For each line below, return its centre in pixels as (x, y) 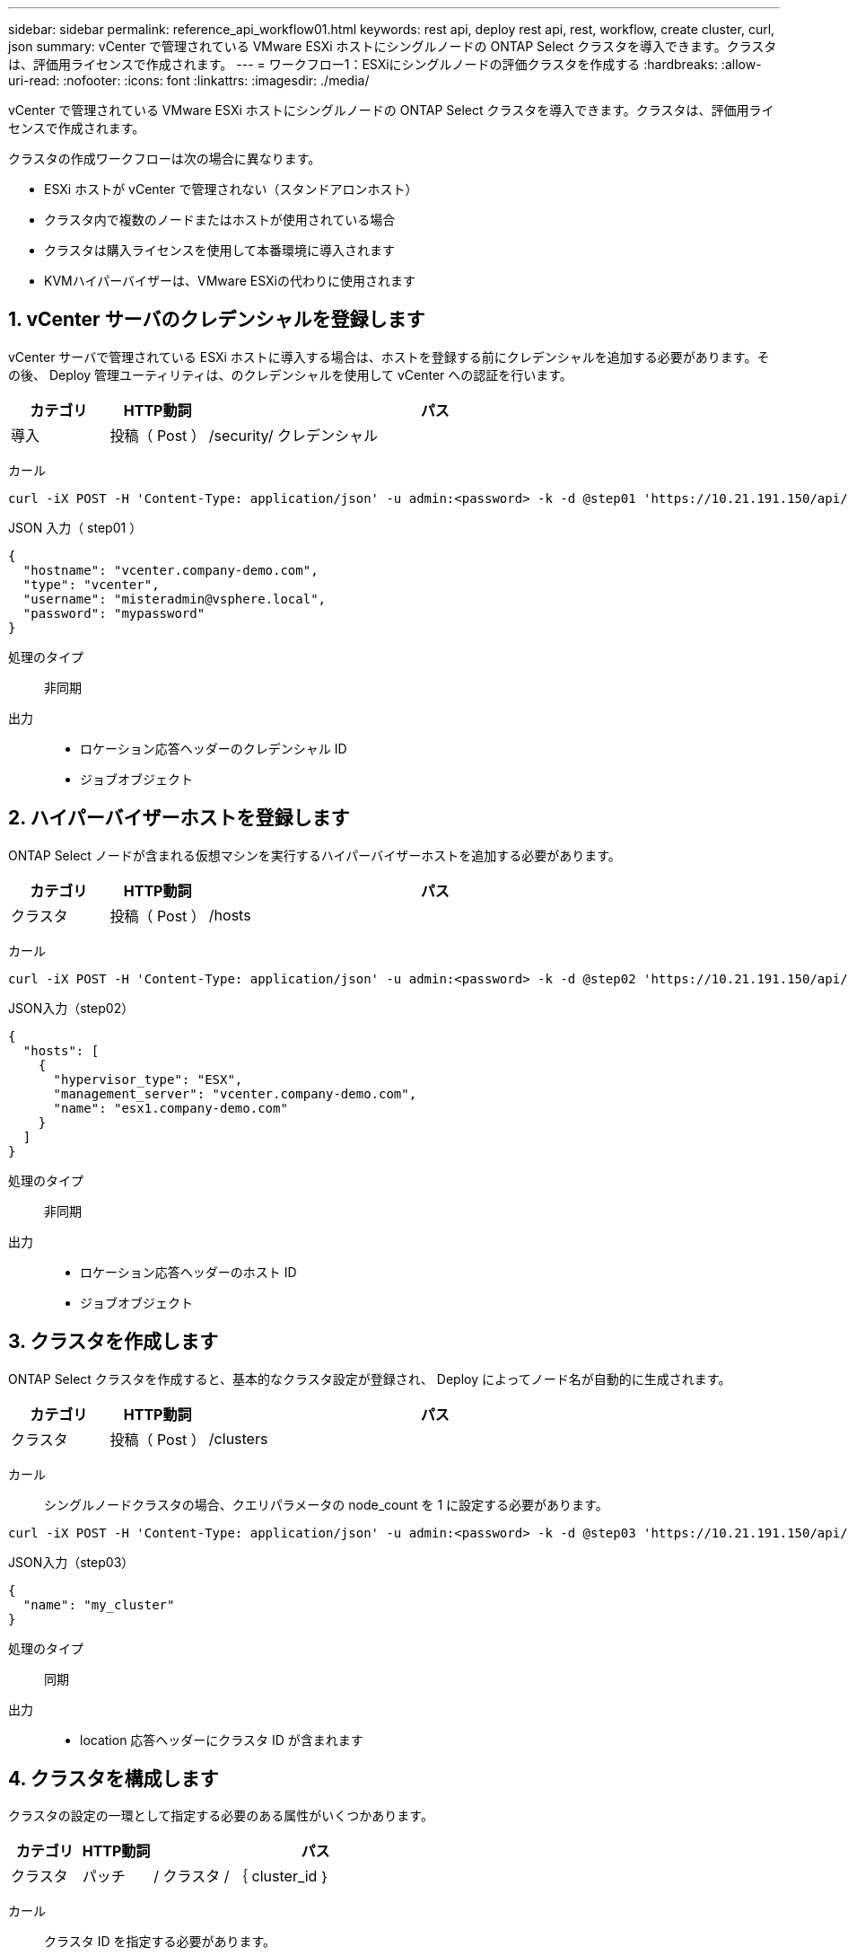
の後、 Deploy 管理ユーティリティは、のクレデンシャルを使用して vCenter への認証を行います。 (290, 374)
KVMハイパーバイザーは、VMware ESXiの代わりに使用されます (230, 281)
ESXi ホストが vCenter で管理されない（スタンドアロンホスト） (231, 189)
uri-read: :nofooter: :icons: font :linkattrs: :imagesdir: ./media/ (189, 80)
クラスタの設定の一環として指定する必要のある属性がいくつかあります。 (221, 1816)
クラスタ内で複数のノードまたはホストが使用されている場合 (220, 220)
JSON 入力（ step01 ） (75, 527)
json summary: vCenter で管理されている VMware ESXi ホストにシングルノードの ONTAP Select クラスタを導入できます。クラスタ (393, 46)
